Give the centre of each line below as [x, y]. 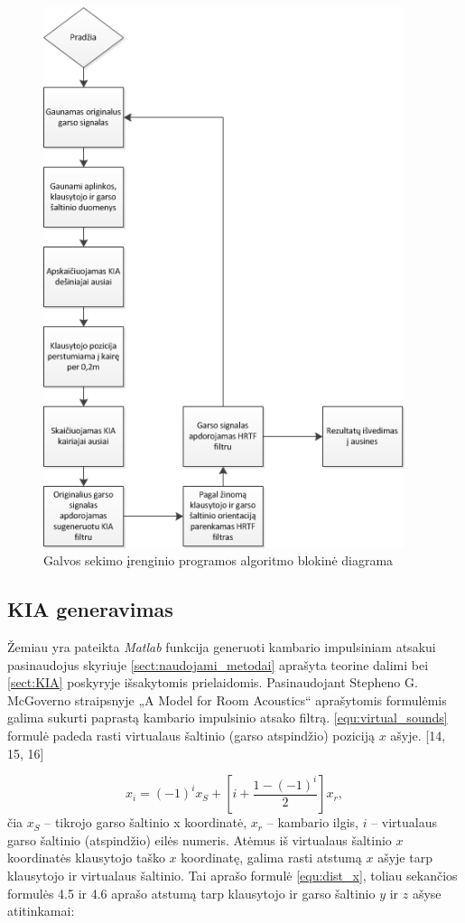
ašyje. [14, [418, 735]
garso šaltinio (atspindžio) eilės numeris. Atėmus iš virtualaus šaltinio [200, 839]
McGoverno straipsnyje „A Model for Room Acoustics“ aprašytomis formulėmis [227, 699]
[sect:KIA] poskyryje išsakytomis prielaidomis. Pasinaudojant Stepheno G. [213, 682]
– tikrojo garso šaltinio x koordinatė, [146, 822]
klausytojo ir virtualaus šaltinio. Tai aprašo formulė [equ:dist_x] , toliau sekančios [232, 875]
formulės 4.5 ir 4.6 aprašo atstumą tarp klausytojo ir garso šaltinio [191, 893]
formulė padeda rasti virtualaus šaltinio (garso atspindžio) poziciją [191, 735]
